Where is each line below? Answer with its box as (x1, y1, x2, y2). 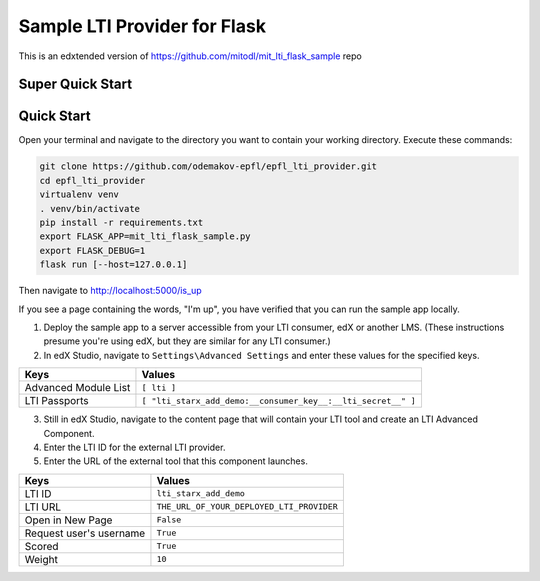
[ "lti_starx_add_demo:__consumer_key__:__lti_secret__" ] (141, 395, 417, 406)
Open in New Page (24, 513, 113, 527)
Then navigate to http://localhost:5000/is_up (18, 285, 202, 297)
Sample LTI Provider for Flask (18, 15, 267, 37)
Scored (24, 539, 59, 553)
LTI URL (24, 500, 62, 514)
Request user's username (24, 526, 146, 540)
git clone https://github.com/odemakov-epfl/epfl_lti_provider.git (39, 161, 378, 172)
